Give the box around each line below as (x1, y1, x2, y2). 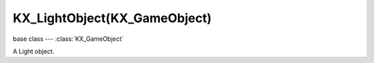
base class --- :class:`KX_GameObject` (12, 35, 124, 43)
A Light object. (12, 47, 55, 55)
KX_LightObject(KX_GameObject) (12, 10, 212, 26)
